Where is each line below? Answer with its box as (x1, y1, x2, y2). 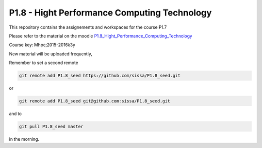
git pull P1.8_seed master (19, 124, 83, 130)
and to (9, 111, 22, 116)
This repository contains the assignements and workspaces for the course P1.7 (9, 24, 167, 30)
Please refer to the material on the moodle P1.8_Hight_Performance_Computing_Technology (9, 33, 193, 39)
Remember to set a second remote (9, 60, 79, 66)
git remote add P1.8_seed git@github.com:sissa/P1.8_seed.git (19, 99, 170, 104)
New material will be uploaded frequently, (9, 51, 92, 57)
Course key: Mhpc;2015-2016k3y (9, 42, 75, 48)
